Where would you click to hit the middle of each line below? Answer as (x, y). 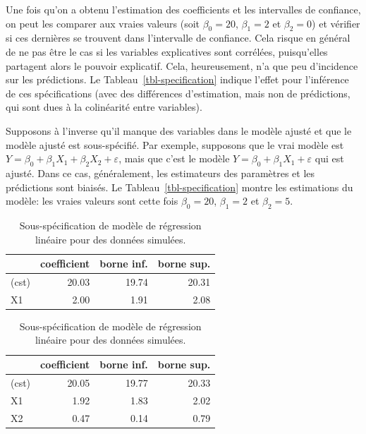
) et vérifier (336, 23)
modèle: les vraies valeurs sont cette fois (92, 201)
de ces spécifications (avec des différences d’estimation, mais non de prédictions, (178, 93)
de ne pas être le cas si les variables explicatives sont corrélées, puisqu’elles (167, 51)
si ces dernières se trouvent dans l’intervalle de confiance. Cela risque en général (178, 38)
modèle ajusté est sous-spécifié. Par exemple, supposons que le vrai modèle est (175, 144)
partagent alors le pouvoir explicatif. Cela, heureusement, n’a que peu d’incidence (182, 65)
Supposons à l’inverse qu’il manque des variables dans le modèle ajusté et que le (179, 130)
